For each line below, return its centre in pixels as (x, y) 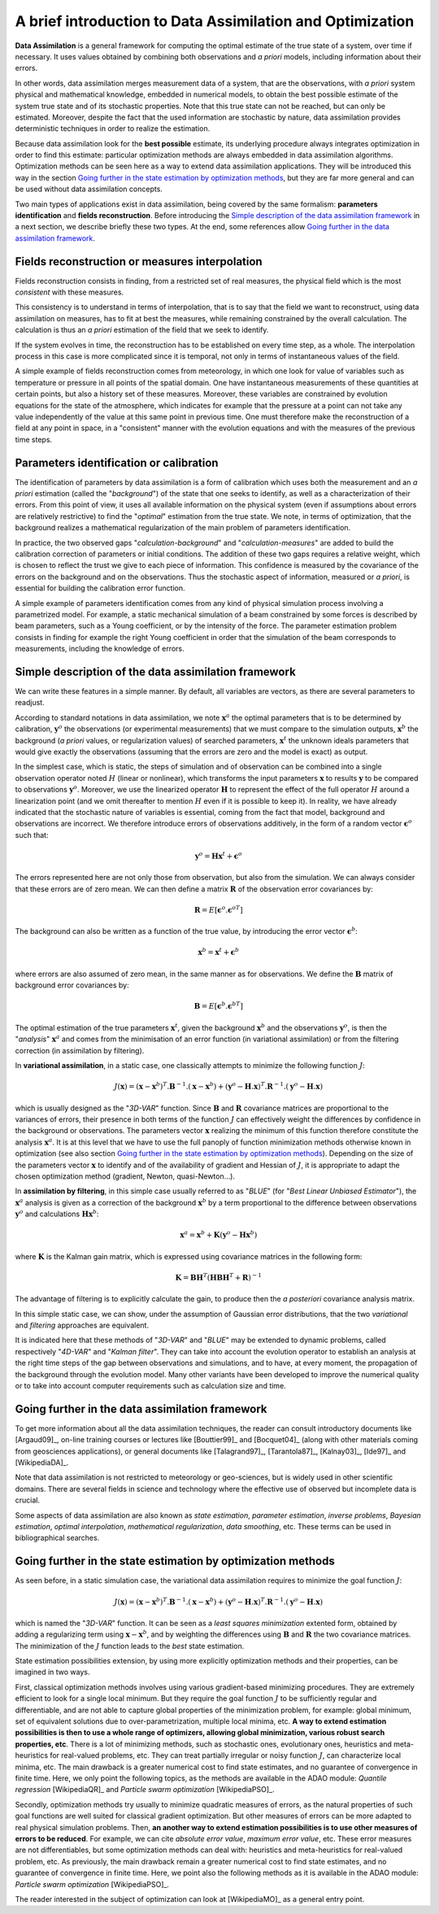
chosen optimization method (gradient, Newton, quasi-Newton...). (125, 1176)
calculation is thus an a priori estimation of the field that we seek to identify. (142, 330)
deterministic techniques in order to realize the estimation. (113, 129)
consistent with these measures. (70, 292)
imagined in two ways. (52, 1672)
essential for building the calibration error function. (100, 588)
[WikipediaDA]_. (42, 1463)
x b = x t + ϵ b (219, 952)
